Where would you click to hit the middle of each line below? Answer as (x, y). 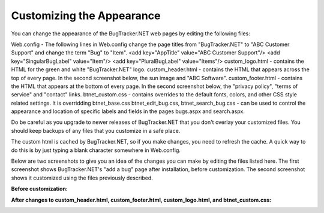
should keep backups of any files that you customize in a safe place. (96, 130)
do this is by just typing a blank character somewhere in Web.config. (96, 150)
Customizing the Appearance (86, 16)
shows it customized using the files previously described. (82, 178)
